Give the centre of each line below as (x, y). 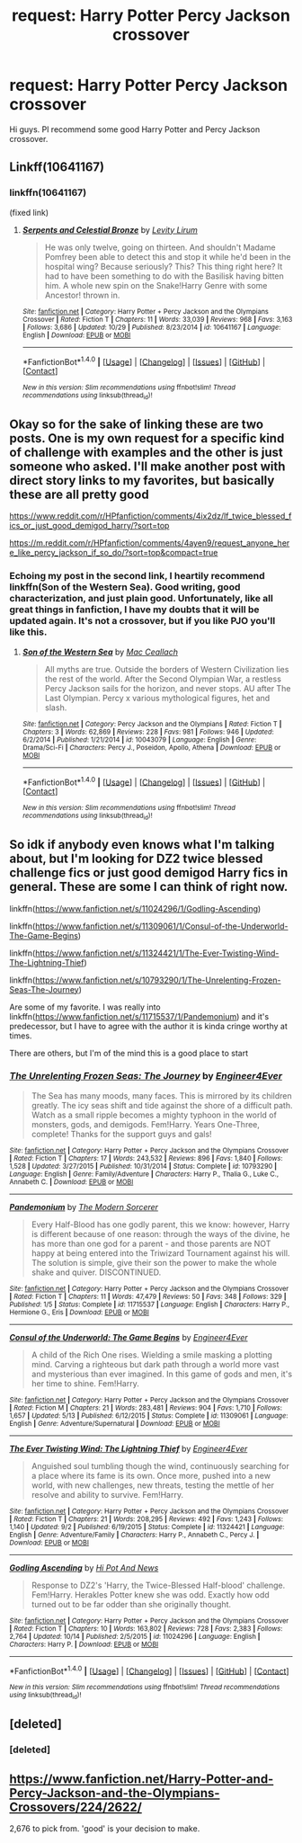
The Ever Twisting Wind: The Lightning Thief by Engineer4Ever (129, 1448)
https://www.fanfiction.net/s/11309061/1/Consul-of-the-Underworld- (161, 926)
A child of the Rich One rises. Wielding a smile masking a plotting (151, 1355)
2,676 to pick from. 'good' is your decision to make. (105, 1828)
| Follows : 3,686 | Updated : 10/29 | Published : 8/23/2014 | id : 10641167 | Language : (151, 327)
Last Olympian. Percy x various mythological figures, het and (157, 698)
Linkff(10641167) (57, 167)
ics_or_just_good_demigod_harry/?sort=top (89, 526)
